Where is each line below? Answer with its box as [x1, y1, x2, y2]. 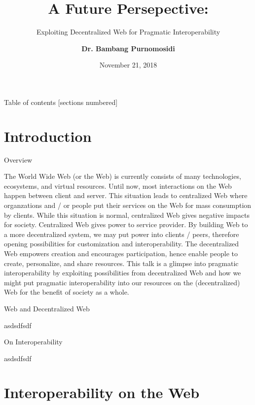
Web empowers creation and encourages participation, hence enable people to [4, 248, 238, 258]
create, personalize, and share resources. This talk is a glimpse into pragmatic [4, 258, 239, 268]
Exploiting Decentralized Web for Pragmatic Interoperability [36, 27, 220, 37]
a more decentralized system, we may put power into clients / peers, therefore [4, 229, 239, 239]
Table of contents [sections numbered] [4, 97, 118, 107]
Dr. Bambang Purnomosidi [81, 43, 175, 53]
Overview [4, 154, 33, 165]
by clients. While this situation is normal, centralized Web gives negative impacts [4, 209, 250, 220]
